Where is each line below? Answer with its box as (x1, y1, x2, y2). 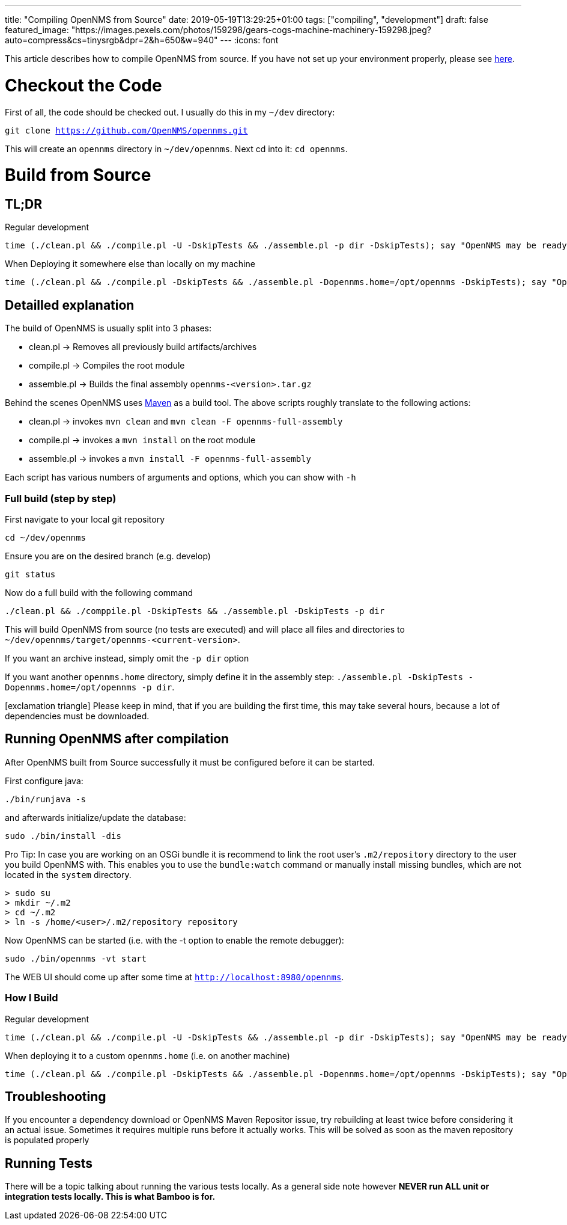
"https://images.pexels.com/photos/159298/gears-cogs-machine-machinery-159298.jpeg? (71, 25, 431, 35)
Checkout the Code (5, 75, 162, 96)
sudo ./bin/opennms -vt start (5, 953, 147, 963)
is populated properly (5, 1135, 89, 1146)
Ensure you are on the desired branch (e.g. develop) (5, 551, 211, 562)
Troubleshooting (5, 1089, 106, 1105)
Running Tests (5, 1155, 92, 1171)
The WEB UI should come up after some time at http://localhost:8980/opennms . (5, 971, 344, 982)
